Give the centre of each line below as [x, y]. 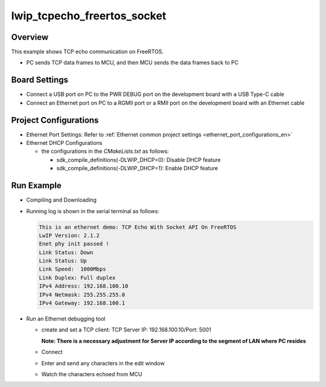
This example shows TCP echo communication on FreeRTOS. [88, 52]
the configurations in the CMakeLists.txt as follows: [105, 152]
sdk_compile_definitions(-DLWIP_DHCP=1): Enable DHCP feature [137, 168]
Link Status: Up [63, 261]
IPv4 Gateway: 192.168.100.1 [82, 303]
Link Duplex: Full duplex [77, 277]
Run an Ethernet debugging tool [66, 319]
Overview [30, 37]
